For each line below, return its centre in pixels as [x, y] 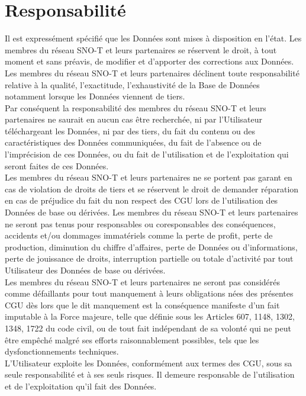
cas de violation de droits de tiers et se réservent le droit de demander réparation [152, 189]
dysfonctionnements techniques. [62, 351]
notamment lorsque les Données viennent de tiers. [95, 96]
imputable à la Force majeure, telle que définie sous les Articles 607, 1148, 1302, [150, 316]
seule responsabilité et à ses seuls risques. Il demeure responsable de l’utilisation [150, 374]
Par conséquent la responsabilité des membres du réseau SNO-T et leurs [136, 107]
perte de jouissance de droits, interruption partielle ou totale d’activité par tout [149, 258]
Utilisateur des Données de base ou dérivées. [85, 270]
